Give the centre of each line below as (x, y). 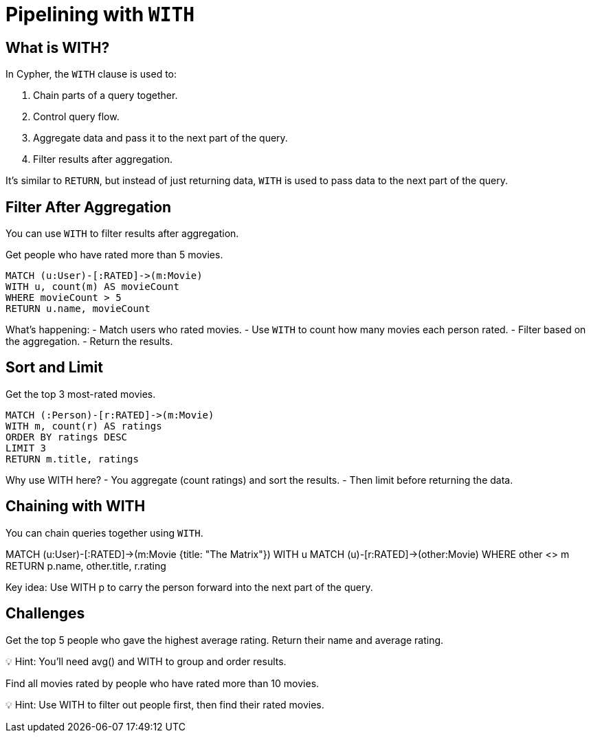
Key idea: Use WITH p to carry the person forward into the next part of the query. (189, 587)
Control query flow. (76, 117)
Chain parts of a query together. (105, 96)
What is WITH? (58, 47)
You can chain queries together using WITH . (104, 533)
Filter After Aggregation (89, 207)
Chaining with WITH (76, 506)
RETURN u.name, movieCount (78, 309)
